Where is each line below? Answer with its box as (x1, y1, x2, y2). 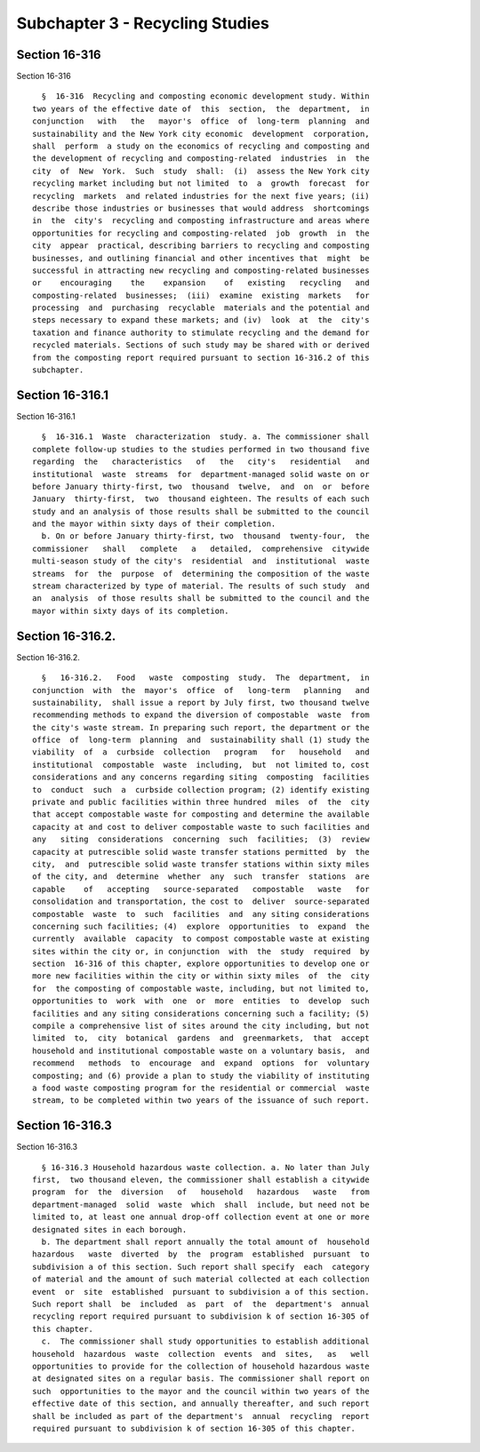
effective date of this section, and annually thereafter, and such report (32, 1399, 370, 1408)
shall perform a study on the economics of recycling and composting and (32, 141, 370, 151)
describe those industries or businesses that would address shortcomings (32, 203, 370, 213)
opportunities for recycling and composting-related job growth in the (32, 227, 370, 238)
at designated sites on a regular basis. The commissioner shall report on (32, 1374, 370, 1384)
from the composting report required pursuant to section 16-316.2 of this (32, 352, 370, 363)
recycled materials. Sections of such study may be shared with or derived (32, 340, 370, 350)
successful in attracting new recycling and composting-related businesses (32, 265, 370, 275)
